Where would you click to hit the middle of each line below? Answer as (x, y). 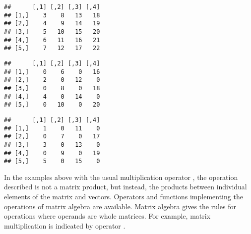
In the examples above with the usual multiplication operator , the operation (121, 177)
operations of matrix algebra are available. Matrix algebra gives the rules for (120, 206)
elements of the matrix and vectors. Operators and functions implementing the (124, 196)
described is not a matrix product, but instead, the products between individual (125, 187)
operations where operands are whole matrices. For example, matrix (107, 216)
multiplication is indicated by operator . (65, 225)
